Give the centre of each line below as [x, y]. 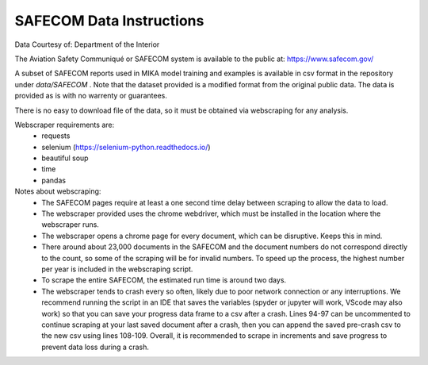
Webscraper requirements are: [65, 125]
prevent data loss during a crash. [96, 347]
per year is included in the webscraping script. [117, 269]
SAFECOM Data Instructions [109, 21]
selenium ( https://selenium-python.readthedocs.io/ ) [126, 147]
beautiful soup [65, 158]
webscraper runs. [70, 225]
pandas [54, 180]
